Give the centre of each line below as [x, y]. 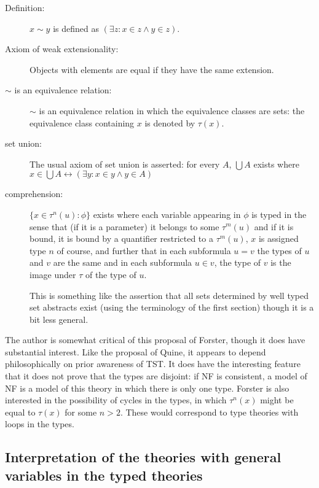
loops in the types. [40, 424]
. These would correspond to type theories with [209, 412]
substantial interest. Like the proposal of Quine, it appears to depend [136, 351]
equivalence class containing [82, 122]
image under [53, 274]
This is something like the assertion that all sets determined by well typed [169, 295]
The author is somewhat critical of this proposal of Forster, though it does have [155, 340]
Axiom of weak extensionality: [62, 49]
